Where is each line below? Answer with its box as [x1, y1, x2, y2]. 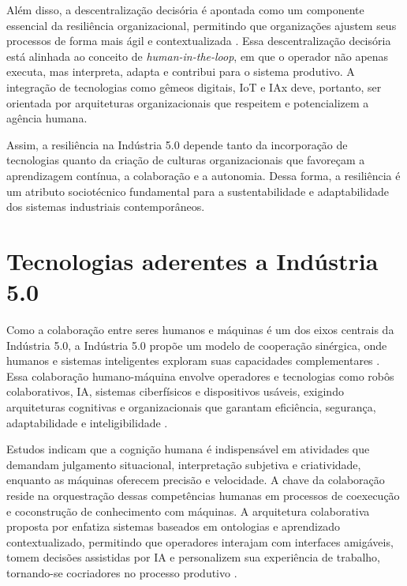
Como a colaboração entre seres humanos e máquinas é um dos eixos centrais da [6, 321, 394, 338]
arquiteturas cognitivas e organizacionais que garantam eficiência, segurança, [6, 399, 376, 415]
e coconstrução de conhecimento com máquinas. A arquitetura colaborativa [6, 502, 370, 519]
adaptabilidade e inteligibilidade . [6, 414, 168, 430]
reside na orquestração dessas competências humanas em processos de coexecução [6, 486, 400, 503]
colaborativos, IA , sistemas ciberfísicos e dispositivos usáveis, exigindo [6, 383, 344, 400]
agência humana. [6, 110, 88, 126]
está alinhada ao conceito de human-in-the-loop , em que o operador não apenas [6, 47, 389, 64]
